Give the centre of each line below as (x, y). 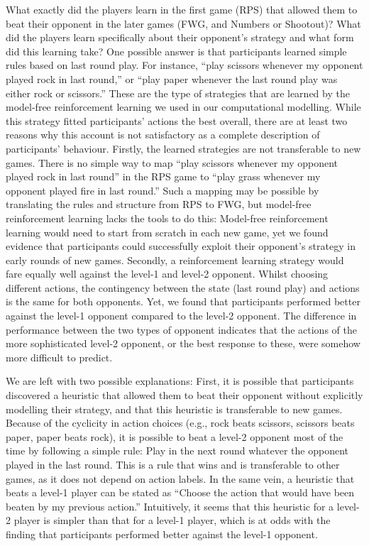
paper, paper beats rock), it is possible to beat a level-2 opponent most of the (175, 436)
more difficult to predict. (59, 357)
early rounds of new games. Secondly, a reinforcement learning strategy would (175, 260)
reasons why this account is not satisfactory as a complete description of (163, 135)
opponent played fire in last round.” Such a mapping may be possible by (163, 190)
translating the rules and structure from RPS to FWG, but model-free (159, 204)
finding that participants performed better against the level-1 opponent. (162, 534)
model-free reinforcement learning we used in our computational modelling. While (183, 107)
